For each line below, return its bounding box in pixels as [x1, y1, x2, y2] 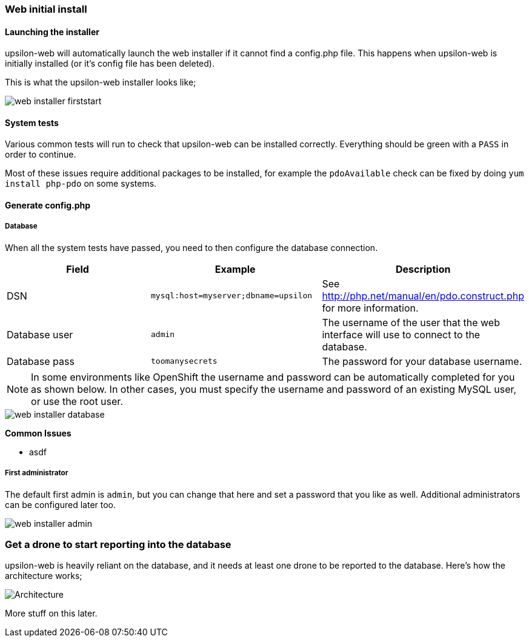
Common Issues [5, 427, 72, 438]
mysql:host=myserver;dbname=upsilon [151, 291, 313, 301]
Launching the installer [5, 26, 99, 37]
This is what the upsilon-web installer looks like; [5, 77, 196, 88]
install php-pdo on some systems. [5, 178, 157, 189]
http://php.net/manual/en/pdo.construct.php [322, 289, 524, 302]
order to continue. [5, 149, 76, 160]
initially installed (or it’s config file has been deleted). [5, 58, 215, 69]
